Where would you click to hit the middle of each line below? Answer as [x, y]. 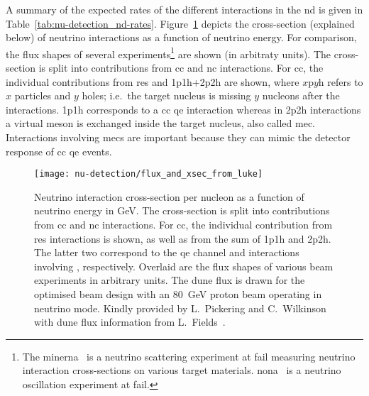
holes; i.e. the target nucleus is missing [166, 95]
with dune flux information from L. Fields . [130, 322]
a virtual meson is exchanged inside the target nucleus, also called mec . [161, 123]
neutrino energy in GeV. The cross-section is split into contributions [182, 210]
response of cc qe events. [59, 151]
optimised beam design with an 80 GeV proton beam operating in [178, 294]
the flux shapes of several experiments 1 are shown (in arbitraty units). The [169, 53]
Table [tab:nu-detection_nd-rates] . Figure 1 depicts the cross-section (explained [180, 23]
